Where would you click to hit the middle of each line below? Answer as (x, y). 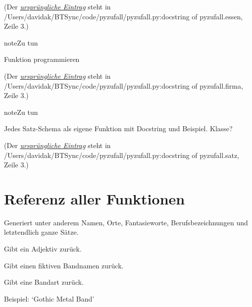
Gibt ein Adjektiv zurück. (43, 249)
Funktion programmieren (42, 59)
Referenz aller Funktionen (95, 198)
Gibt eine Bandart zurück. (44, 282)
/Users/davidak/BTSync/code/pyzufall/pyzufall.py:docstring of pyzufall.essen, (124, 16)
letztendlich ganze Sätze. (41, 232)
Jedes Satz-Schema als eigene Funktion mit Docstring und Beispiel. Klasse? (118, 128)
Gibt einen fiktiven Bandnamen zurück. (64, 265)
